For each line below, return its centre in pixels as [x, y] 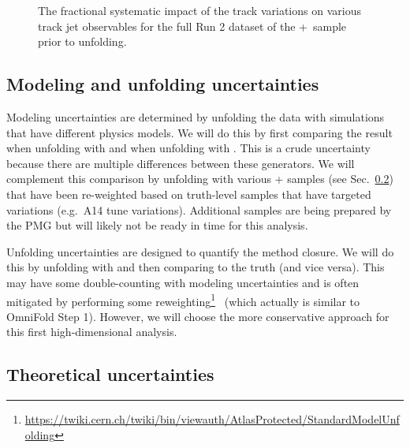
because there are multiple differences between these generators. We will [181, 163]
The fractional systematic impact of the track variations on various [199, 10]
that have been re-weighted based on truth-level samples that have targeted [189, 194]
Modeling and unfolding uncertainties [163, 84]
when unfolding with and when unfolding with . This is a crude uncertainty [188, 148]
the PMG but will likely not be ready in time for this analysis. [157, 225]
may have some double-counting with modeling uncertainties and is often [183, 282]
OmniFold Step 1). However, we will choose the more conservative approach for [198, 316]
